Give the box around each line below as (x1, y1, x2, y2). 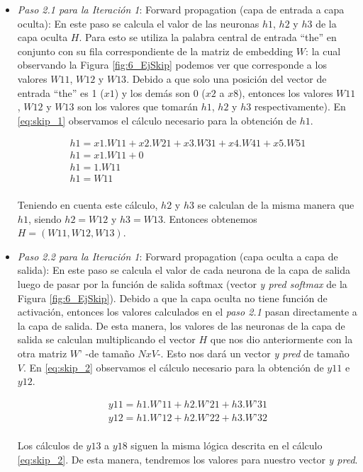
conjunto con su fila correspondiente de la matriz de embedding (17, 43, 294, 58)
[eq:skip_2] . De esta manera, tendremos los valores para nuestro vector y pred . (17, 452, 358, 467)
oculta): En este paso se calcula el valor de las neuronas (17, 16, 259, 30)
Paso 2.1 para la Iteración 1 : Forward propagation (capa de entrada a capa (17, 2, 345, 16)
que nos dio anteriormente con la (210, 332, 353, 347)
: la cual (306, 43, 341, 58)
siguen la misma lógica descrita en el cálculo (130, 438, 323, 453)
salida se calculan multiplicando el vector (17, 332, 196, 347)
